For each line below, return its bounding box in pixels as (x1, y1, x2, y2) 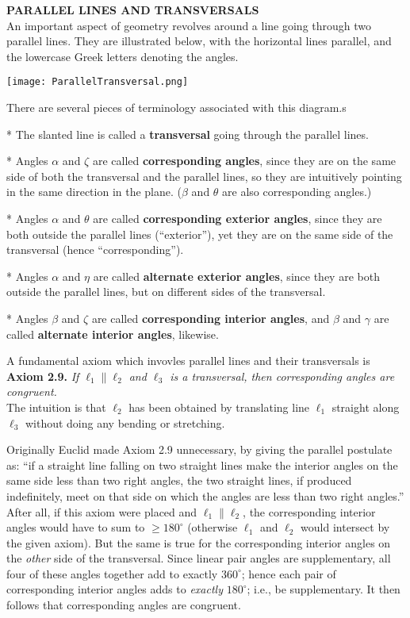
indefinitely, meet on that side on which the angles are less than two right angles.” (6, 487, 404, 504)
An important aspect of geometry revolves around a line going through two (6, 17, 372, 33)
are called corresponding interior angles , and (91, 309, 330, 326)
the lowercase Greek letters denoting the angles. (6, 48, 239, 64)
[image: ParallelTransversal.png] (6, 76, 189, 88)
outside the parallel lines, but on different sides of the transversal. (6, 283, 326, 300)
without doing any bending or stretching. (25, 414, 225, 431)
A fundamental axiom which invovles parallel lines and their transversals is (6, 352, 370, 369)
